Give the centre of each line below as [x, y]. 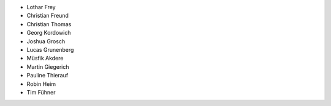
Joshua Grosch [46, 41]
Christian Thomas [49, 24]
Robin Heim [41, 84]
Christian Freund [48, 16]
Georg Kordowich [49, 33]
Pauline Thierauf [48, 76]
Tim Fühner [41, 92]
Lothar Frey [41, 7]
